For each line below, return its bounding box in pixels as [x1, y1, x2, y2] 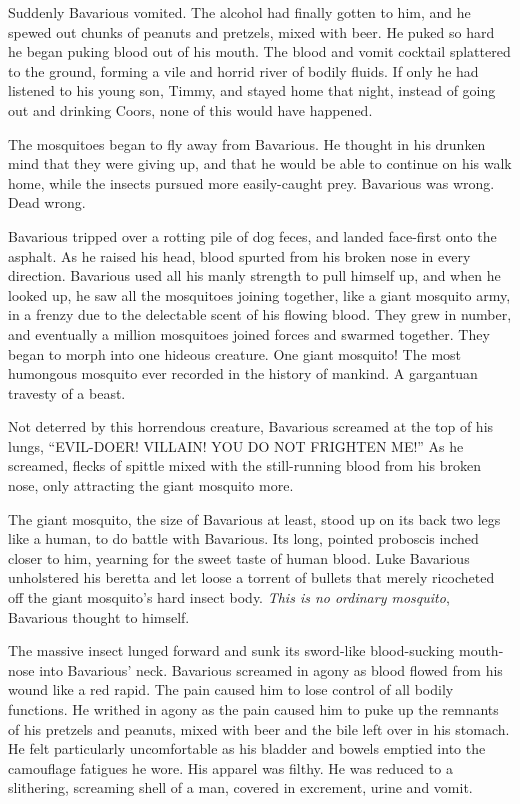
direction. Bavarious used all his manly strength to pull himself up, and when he [8, 265, 501, 286]
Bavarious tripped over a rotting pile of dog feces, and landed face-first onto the [8, 225, 497, 246]
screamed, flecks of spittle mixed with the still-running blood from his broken [8, 455, 482, 476]
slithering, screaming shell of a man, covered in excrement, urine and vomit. [8, 777, 473, 798]
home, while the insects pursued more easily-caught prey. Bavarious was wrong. [8, 172, 495, 193]
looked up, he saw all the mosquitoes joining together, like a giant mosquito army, [8, 284, 511, 305]
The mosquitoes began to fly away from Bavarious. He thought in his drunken [8, 133, 486, 154]
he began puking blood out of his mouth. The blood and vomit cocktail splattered [8, 41, 511, 62]
